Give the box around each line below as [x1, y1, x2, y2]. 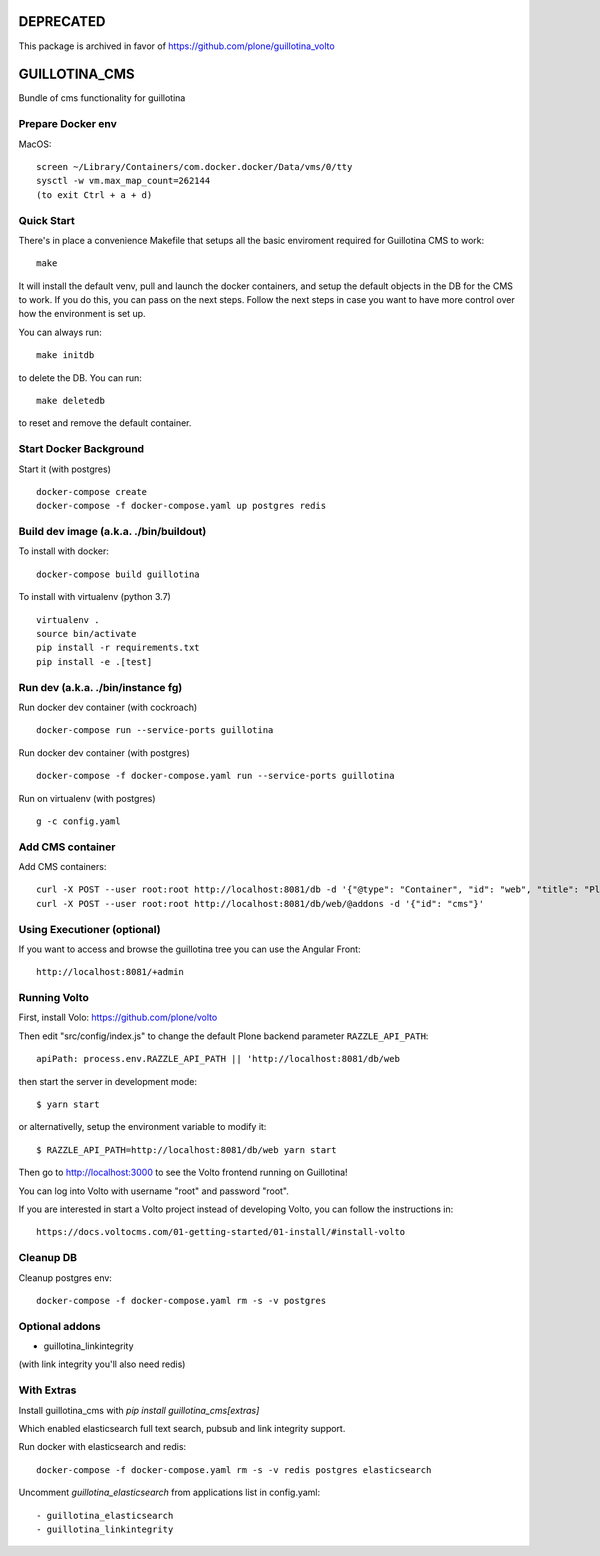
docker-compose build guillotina [36, 568, 200, 580]
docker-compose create [36, 486, 148, 497]
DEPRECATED [18, 13, 106, 30]
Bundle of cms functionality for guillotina [18, 92, 186, 104]
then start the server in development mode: [18, 1075, 197, 1087]
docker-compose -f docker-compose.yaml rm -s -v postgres [36, 1295, 327, 1306]
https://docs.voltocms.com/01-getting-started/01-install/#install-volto [36, 1226, 406, 1238]
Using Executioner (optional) [18, 922, 162, 936]
